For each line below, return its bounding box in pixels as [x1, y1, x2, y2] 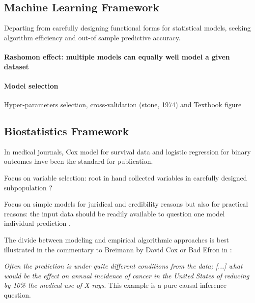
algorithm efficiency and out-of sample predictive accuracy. [4, 32, 181, 42]
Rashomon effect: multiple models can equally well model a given [4, 51, 230, 61]
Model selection [4, 80, 58, 91]
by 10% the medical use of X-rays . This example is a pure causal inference [4, 280, 227, 290]
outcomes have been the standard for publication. [4, 156, 153, 166]
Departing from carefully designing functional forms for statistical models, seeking [4, 23, 251, 33]
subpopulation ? [4, 182, 53, 192]
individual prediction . [4, 218, 71, 228]
